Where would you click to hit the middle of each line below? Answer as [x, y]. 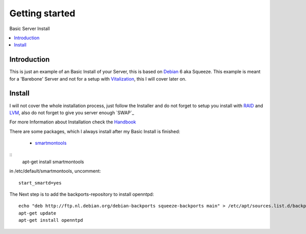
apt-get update [37, 213]
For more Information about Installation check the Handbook [73, 122]
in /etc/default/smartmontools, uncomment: [55, 171]
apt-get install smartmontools [53, 162]
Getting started [42, 13]
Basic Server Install [30, 29]
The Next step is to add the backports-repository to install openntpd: [82, 194]
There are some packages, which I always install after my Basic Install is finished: [95, 131]
